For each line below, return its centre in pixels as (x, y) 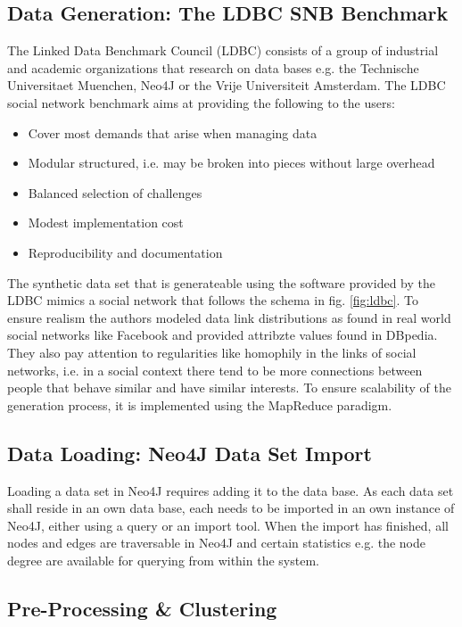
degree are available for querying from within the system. (163, 560)
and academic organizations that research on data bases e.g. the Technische (213, 67)
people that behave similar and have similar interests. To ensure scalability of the (229, 388)
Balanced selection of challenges (115, 192)
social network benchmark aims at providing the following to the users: (201, 102)
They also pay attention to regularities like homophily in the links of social (212, 352)
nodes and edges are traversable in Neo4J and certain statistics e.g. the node (216, 543)
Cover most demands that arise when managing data (173, 132)
